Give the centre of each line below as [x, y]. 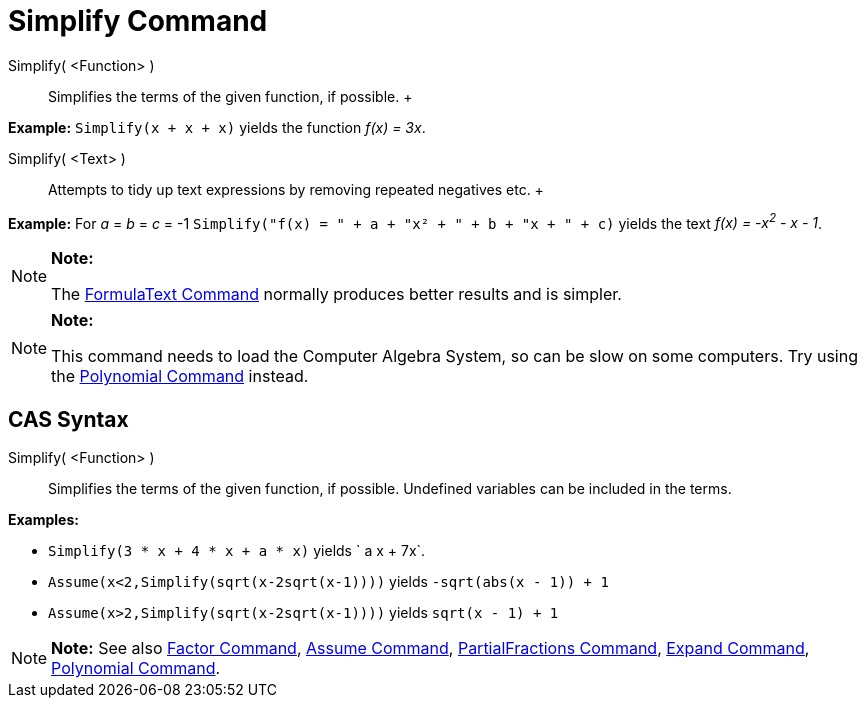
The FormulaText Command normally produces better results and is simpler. [336, 294]
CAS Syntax [68, 419]
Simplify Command [138, 21]
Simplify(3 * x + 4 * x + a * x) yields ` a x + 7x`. [237, 551]
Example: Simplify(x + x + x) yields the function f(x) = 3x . [217, 127]
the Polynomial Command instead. [180, 376]
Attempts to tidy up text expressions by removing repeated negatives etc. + [296, 189]
